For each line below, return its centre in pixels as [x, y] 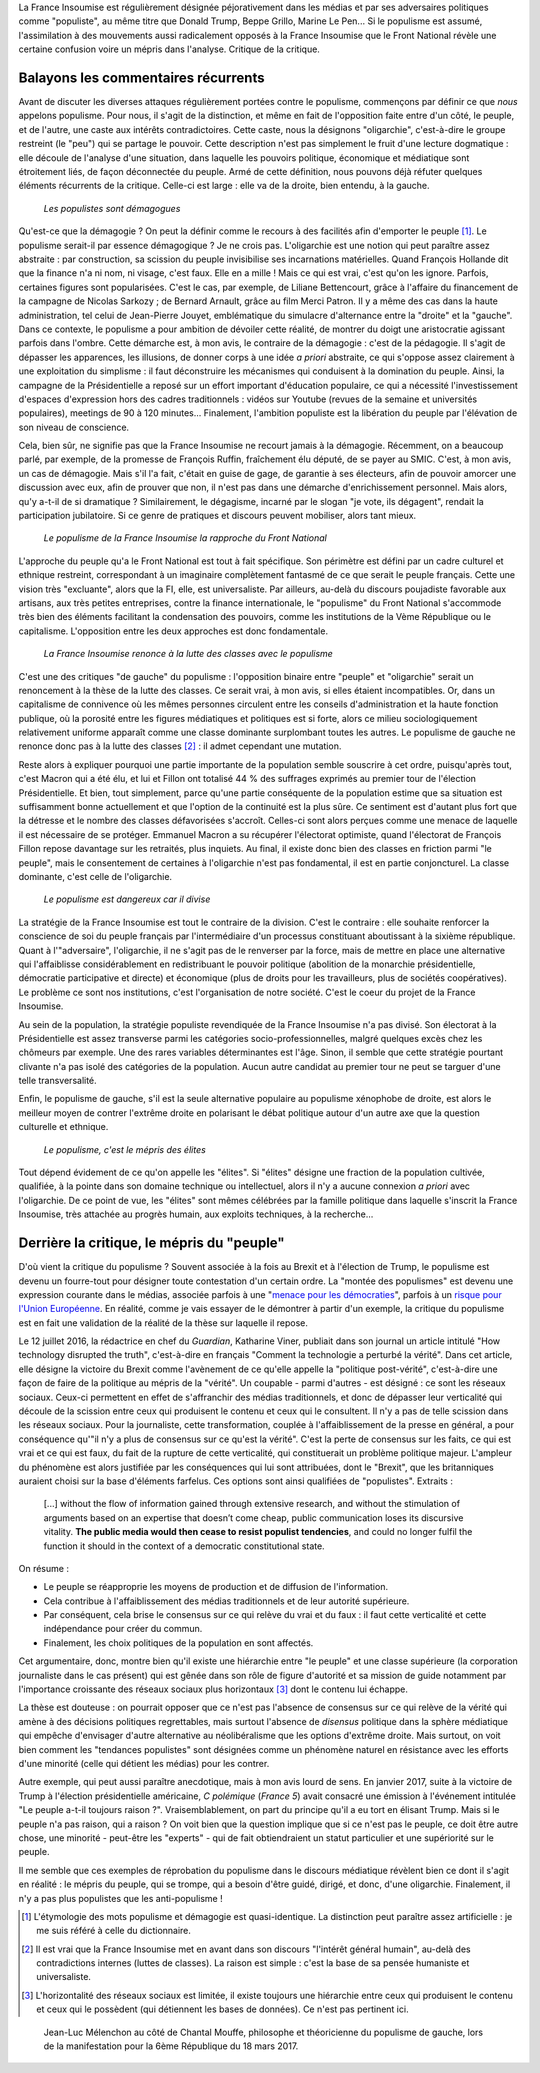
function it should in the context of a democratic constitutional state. [184, 1546]
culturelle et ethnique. [63, 1127]
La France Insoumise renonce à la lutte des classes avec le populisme [188, 654]
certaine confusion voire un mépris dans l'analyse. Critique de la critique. [169, 49]
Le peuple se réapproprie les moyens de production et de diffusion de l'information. [216, 1587]
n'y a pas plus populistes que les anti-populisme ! [121, 1898]
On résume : [44, 1568]
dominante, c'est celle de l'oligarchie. [95, 876]
